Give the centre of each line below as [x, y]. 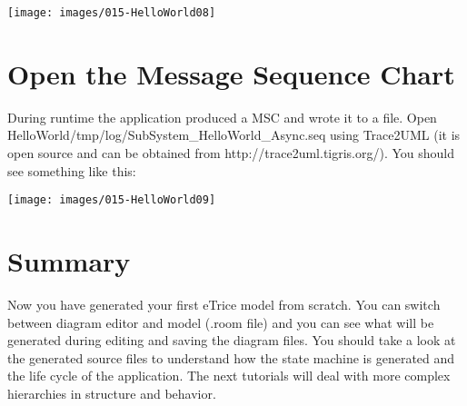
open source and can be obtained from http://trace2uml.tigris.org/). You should [231, 152]
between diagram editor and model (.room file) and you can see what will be [221, 322]
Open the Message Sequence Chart [231, 73]
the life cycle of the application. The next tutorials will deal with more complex [229, 376]
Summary [69, 261]
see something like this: [72, 170]
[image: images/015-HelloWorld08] [112, 13]
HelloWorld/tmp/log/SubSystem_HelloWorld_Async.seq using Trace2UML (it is [234, 135]
